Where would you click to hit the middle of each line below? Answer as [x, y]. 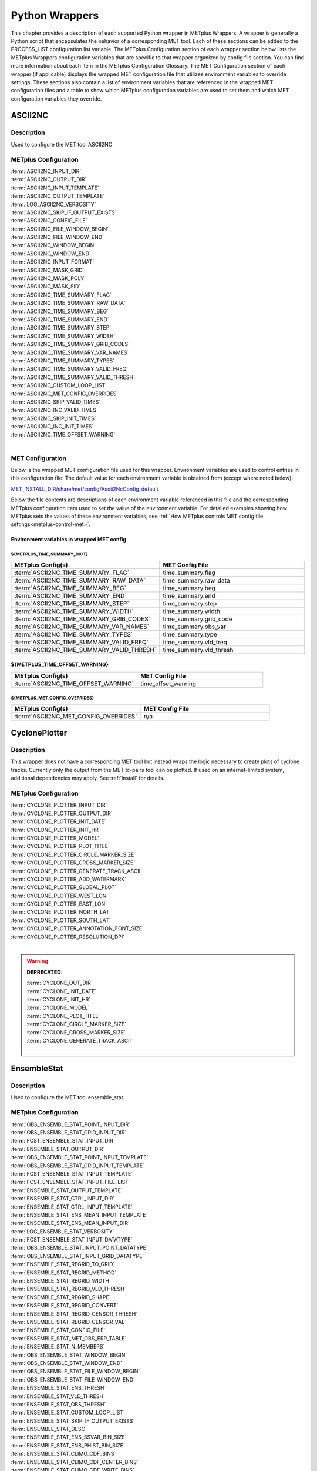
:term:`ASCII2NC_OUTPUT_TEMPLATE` [58, 196]
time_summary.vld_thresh [198, 650]
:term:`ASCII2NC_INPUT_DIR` [46, 171]
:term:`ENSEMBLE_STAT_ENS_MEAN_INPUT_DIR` [70, 1223]
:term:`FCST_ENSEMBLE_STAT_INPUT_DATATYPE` [72, 1240]
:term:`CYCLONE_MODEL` [58, 1008]
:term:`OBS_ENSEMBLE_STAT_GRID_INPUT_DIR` [69, 1133]
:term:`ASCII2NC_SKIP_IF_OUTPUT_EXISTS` [64, 212]
